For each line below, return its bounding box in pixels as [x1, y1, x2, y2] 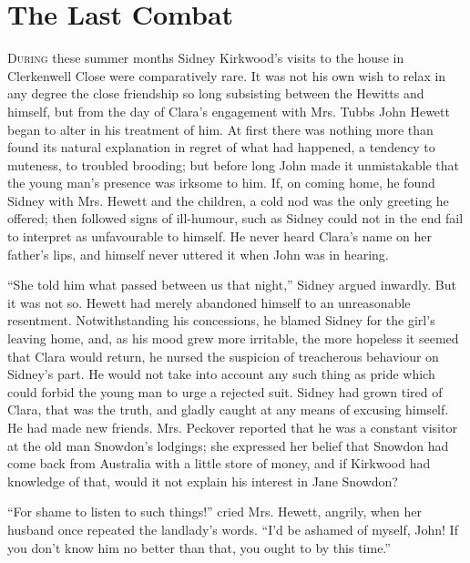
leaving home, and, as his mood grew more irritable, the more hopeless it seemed [7, 329, 459, 348]
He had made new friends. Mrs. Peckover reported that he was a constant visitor [7, 418, 457, 436]
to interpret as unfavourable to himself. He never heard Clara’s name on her [7, 227, 433, 246]
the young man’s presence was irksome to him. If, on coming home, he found [7, 173, 435, 192]
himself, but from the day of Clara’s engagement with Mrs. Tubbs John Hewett [7, 101, 450, 120]
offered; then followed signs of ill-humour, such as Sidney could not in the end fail [7, 209, 464, 228]
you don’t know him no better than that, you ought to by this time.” [7, 537, 391, 557]
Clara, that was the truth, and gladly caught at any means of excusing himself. [7, 400, 449, 419]
